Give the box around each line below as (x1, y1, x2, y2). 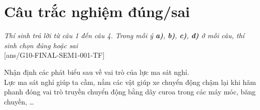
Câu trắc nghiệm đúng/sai (4, 1, 190, 22)
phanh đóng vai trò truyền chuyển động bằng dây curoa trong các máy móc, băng (4, 86, 256, 97)
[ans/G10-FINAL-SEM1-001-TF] (4, 50, 105, 60)
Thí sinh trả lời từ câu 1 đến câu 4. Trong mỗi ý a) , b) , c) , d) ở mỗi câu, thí (4, 30, 244, 41)
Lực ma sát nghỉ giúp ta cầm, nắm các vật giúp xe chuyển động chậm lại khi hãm (4, 76, 256, 87)
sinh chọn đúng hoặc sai (4, 40, 78, 50)
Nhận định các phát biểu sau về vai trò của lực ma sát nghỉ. (4, 66, 189, 77)
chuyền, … (4, 96, 34, 106)
